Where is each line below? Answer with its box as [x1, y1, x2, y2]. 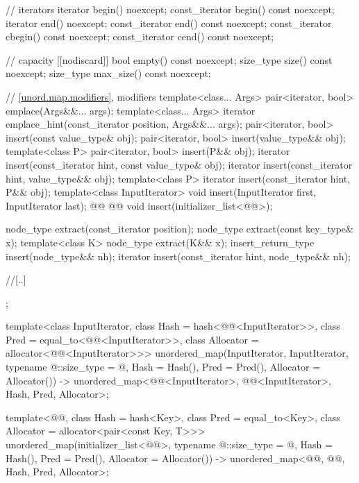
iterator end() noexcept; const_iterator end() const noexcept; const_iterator [6, 15, 332, 30]
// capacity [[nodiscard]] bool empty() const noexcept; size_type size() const [6, 52, 333, 67]
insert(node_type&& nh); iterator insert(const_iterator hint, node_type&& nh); [6, 248, 351, 263]
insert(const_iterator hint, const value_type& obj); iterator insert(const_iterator [6, 157, 353, 171]
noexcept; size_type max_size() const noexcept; [6, 66, 211, 80]
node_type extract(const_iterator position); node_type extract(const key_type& [6, 221, 353, 236]
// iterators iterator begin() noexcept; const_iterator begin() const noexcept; [6, 2, 335, 16]
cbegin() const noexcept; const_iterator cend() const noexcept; [6, 29, 274, 44]
